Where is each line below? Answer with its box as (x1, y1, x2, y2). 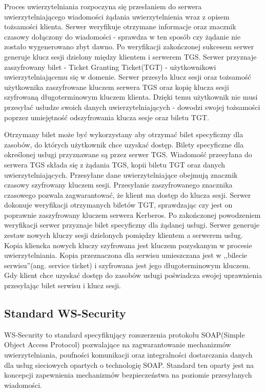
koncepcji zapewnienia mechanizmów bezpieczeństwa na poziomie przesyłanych (4, 369, 252, 380)
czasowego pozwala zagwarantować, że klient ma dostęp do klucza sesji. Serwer (4, 189, 251, 200)
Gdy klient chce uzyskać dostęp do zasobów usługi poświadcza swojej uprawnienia (4, 270, 262, 281)
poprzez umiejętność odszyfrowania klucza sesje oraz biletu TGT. (4, 111, 209, 122)
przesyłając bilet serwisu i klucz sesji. (4, 280, 121, 291)
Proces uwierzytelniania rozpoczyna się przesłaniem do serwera (4, 1, 202, 11)
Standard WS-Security (4, 305, 126, 321)
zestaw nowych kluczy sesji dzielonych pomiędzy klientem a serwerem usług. (4, 230, 243, 240)
